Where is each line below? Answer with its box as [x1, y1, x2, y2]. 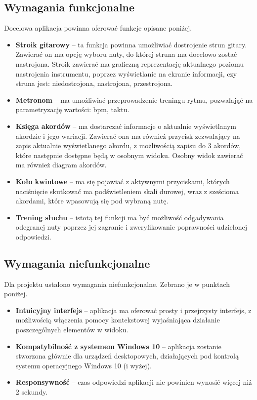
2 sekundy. [15, 387, 48, 397]
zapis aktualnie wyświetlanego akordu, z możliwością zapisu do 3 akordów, [15, 140, 241, 151]
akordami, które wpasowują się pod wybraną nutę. [15, 196, 169, 206]
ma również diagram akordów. [15, 160, 107, 170]
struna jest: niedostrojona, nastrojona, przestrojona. [15, 78, 173, 88]
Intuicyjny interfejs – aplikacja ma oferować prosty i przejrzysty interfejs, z [15, 305, 252, 315]
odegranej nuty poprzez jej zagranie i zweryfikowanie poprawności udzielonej [15, 222, 247, 232]
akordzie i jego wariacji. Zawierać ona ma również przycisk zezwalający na [15, 130, 240, 141]
